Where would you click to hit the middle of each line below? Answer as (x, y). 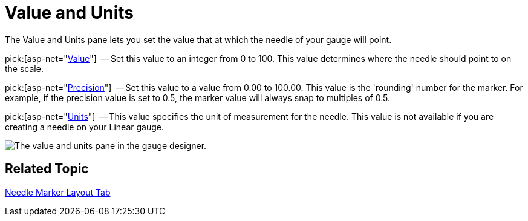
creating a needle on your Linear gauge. (84, 127)
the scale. (24, 68)
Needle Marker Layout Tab (58, 192)
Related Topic (47, 169)
